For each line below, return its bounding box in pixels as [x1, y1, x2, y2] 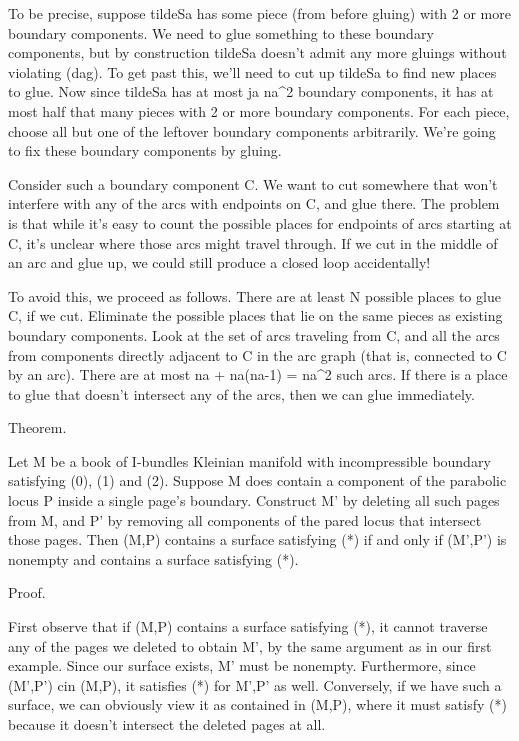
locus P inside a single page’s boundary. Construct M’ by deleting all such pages [8, 490, 500, 511]
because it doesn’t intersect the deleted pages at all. [8, 714, 326, 734]
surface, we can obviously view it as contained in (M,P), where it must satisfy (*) [8, 694, 507, 715]
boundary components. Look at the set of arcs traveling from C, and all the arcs [8, 324, 500, 345]
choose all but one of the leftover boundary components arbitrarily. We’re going [8, 120, 496, 141]
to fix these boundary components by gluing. [8, 140, 282, 161]
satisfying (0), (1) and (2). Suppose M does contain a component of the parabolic [8, 470, 507, 491]
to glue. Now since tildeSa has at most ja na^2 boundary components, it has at [8, 81, 494, 102]
